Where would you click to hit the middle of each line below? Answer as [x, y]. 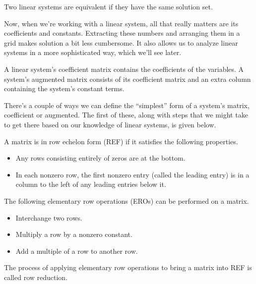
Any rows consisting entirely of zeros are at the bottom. [100, 158]
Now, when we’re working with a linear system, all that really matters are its [121, 23]
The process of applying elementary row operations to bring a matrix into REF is [128, 267]
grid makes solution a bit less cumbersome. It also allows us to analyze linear [121, 42]
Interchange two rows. [49, 217]
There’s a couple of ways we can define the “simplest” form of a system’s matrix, [127, 105]
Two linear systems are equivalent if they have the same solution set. [108, 6]
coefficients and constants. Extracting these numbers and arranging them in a [122, 33]
